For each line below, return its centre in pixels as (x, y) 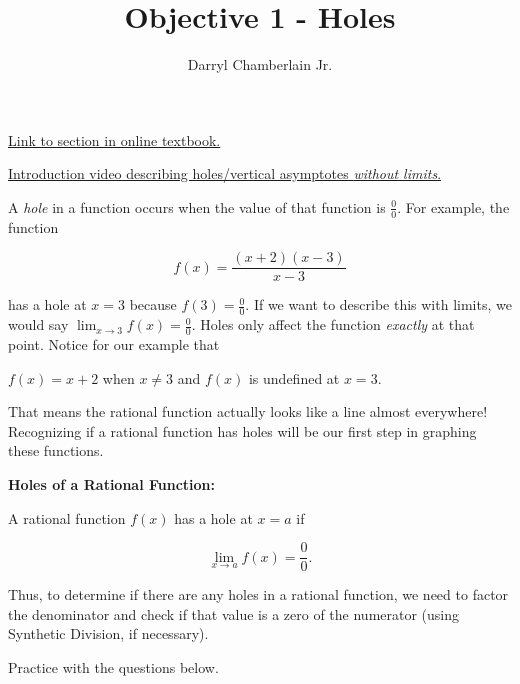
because (153, 304)
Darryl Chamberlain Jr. (260, 64)
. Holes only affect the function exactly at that (333, 324)
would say (38, 324)
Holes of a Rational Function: (112, 484)
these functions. (56, 450)
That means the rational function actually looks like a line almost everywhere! (248, 411)
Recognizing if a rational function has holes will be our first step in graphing (242, 430)
